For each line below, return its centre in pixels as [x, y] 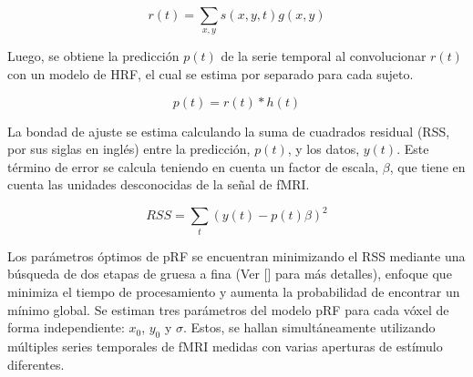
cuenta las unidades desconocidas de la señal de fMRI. [159, 184]
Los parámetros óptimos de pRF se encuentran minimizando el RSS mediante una [236, 255]
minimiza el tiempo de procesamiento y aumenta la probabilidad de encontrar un [234, 291]
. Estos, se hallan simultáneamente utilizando [309, 327]
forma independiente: [66, 327]
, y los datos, [324, 149]
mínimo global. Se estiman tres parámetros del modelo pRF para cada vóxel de [228, 309]
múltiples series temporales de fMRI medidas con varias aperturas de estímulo [225, 346]
